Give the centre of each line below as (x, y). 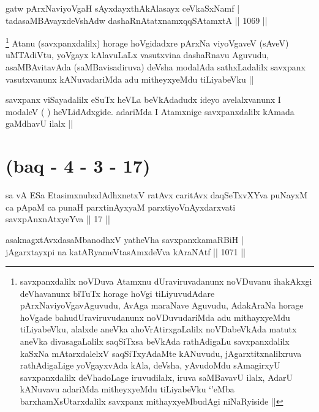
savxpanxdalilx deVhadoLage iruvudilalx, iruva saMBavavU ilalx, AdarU (156, 377)
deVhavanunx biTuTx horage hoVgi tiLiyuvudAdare (117, 293)
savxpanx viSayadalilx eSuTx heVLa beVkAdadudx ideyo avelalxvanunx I (143, 99)
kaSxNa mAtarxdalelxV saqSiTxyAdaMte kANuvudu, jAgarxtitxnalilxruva (161, 353)
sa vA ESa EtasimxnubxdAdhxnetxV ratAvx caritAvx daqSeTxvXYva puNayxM (157, 195)
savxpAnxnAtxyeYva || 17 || (58, 219)
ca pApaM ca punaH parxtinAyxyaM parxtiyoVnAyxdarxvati (121, 207)
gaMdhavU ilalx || (39, 123)
